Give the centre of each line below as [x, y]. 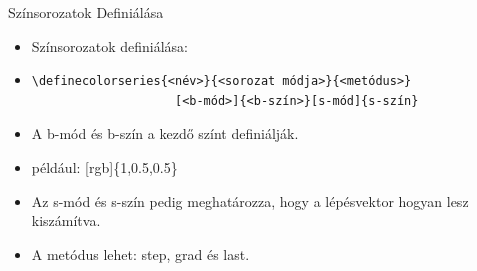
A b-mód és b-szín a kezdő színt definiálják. [165, 133]
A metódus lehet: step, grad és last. [140, 253]
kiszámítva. [66, 220]
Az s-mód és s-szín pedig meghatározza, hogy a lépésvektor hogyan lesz [250, 200]
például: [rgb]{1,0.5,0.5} [104, 166]
